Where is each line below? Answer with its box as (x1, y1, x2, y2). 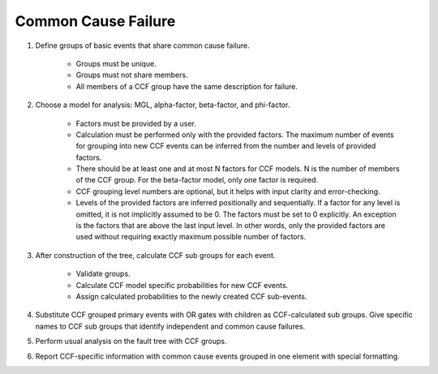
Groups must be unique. (75, 58, 157, 68)
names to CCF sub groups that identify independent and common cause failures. (35, 321, 306, 331)
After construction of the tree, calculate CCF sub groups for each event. (35, 250, 276, 260)
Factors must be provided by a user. (75, 118, 196, 128)
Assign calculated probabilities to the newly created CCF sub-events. (75, 291, 307, 301)
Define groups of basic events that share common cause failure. (35, 41, 251, 50)
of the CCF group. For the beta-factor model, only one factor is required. (75, 175, 319, 185)
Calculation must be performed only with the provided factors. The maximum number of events (75, 130, 394, 140)
